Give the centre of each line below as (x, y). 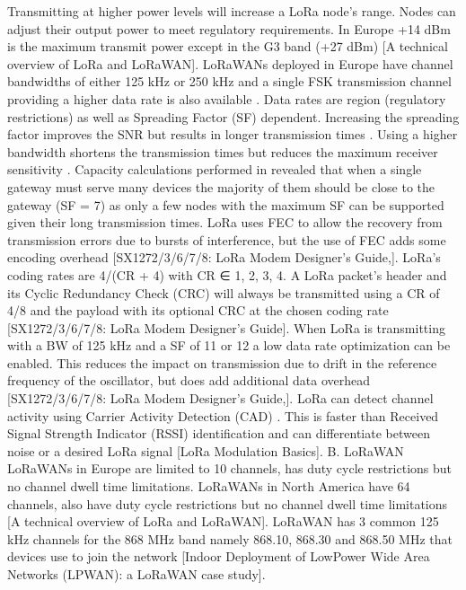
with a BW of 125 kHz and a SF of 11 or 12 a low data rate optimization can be (229, 345)
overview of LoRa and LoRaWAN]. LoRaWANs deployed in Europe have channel (230, 63)
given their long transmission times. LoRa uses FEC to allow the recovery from (225, 222)
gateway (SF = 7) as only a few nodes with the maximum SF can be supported (226, 204)
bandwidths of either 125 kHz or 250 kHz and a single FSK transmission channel (229, 81)
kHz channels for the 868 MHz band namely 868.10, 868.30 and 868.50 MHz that (230, 538)
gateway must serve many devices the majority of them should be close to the (221, 186)
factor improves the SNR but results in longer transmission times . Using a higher (233, 134)
